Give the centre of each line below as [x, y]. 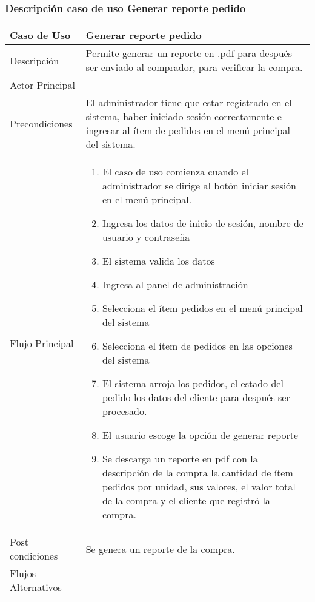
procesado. [124, 411]
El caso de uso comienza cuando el [175, 172]
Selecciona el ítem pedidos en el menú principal [202, 308]
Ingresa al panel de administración [175, 285]
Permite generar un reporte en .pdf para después [189, 53]
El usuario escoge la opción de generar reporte [200, 435]
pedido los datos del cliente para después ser [196, 397]
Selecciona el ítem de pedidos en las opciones [197, 346]
